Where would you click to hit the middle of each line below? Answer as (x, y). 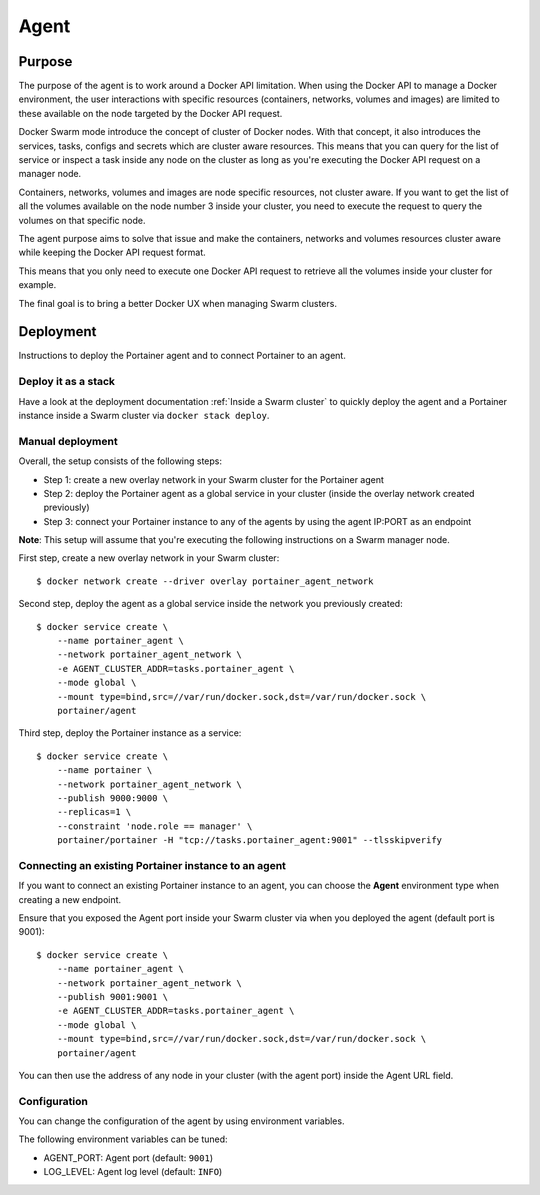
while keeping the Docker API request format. (112, 252)
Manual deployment (68, 441)
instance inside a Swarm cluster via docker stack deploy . (144, 415)
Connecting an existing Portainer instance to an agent (152, 865)
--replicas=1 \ (94, 812)
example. (37, 285)
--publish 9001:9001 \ (112, 996)
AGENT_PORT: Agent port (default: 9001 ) (128, 1157)
